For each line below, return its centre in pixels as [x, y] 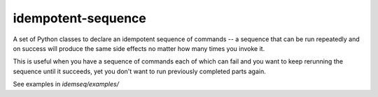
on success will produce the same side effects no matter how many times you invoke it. [139, 48]
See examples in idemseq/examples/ [66, 84]
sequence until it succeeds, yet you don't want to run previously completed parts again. [139, 71]
